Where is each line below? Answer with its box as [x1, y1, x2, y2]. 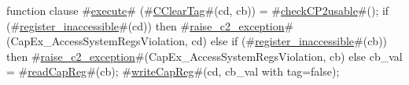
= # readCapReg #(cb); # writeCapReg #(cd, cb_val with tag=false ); [6, 63, 340, 80]
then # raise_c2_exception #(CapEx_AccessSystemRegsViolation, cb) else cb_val [6, 48, 403, 64]
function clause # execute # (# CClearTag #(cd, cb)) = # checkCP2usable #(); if [6, 2, 389, 18]
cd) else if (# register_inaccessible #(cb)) [191, 33, 388, 49]
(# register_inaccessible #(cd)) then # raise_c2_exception [6, 17, 285, 34]
